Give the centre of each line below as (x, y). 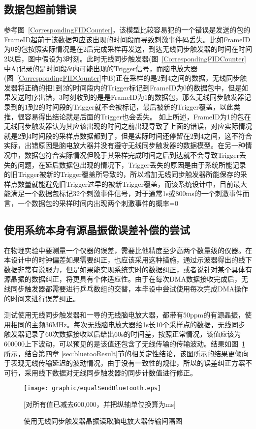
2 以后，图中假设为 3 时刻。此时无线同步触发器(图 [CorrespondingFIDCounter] (125, 58)
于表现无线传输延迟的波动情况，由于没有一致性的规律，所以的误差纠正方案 (125, 363)
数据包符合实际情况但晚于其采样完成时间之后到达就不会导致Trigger (132, 155)
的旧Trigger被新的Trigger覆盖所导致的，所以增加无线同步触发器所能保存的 (122, 174)
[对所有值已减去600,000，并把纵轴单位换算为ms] (100, 404)
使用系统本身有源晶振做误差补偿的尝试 (97, 229)
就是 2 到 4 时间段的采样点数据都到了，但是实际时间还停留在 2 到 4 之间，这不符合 (128, 135)
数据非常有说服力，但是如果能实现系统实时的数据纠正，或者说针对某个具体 (125, 269)
